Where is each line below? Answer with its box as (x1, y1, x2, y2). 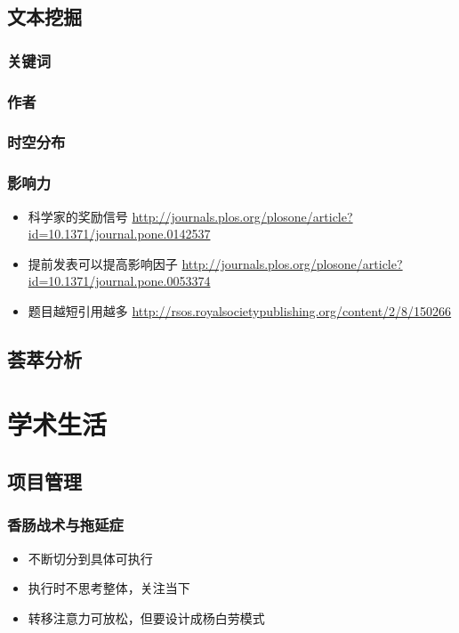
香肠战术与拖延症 (7, 514, 124, 536)
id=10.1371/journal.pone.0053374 (28, 272, 211, 290)
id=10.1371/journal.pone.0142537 (28, 224, 211, 243)
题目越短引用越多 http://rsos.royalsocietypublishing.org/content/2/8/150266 (28, 301, 452, 320)
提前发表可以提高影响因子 (28, 254, 178, 272)
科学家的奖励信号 (28, 207, 128, 225)
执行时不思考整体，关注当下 (28, 579, 190, 597)
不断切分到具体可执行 (28, 548, 153, 567)
